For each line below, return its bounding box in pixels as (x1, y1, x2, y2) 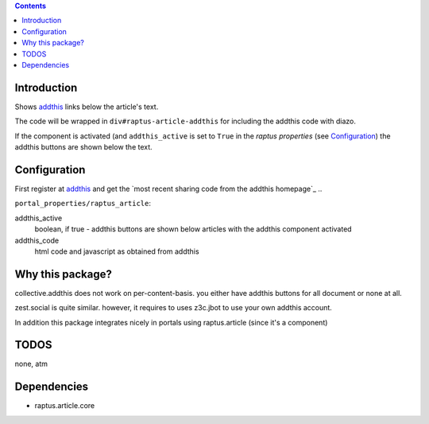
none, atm (14, 359, 48, 369)
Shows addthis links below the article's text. (14, 102, 159, 111)
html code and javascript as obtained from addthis (34, 247, 199, 256)
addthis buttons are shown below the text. (14, 142, 153, 152)
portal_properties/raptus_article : (14, 199, 151, 208)
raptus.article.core (34, 401, 95, 410)
